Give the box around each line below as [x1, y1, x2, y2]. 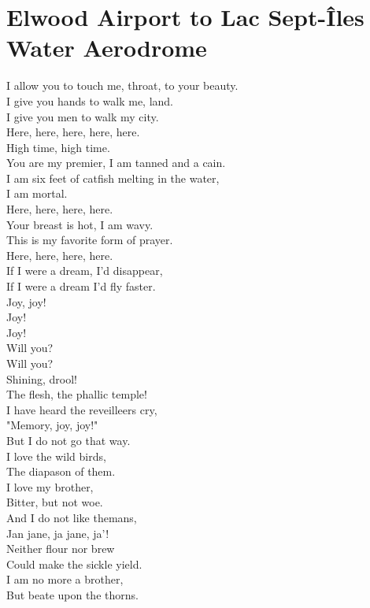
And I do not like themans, [6, 509, 137, 525]
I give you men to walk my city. [6, 108, 159, 124]
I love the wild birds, [6, 447, 106, 464]
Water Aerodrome [6, 32, 207, 64]
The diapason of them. [6, 463, 116, 480]
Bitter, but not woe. [6, 494, 103, 510]
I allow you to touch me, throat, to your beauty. [6, 77, 239, 94]
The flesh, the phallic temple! [6, 386, 147, 402]
